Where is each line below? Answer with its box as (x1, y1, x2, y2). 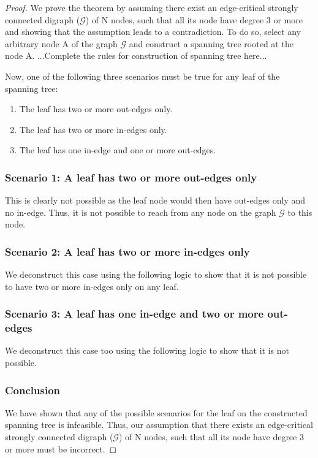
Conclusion (5, 382, 60, 397)
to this (287, 205, 312, 218)
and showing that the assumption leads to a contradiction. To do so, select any (5, 25, 301, 38)
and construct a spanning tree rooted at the (129, 37, 293, 50)
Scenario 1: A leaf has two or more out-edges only (5, 169, 257, 185)
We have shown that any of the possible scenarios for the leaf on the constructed (5, 406, 308, 419)
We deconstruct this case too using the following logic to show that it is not (5, 344, 290, 357)
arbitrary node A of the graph (5, 37, 118, 50)
